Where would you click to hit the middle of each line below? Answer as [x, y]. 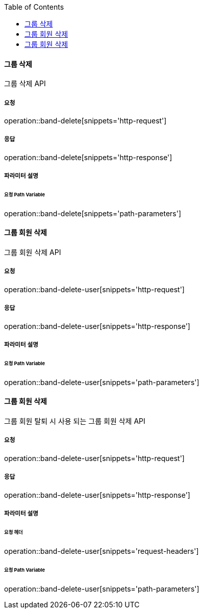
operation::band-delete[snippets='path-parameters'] [93, 213]
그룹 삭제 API [25, 84]
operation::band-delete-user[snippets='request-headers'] [102, 551]
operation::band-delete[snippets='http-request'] [85, 121]
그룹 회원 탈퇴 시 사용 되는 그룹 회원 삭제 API [75, 421]
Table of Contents [34, 7]
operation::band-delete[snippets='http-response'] [88, 157]
